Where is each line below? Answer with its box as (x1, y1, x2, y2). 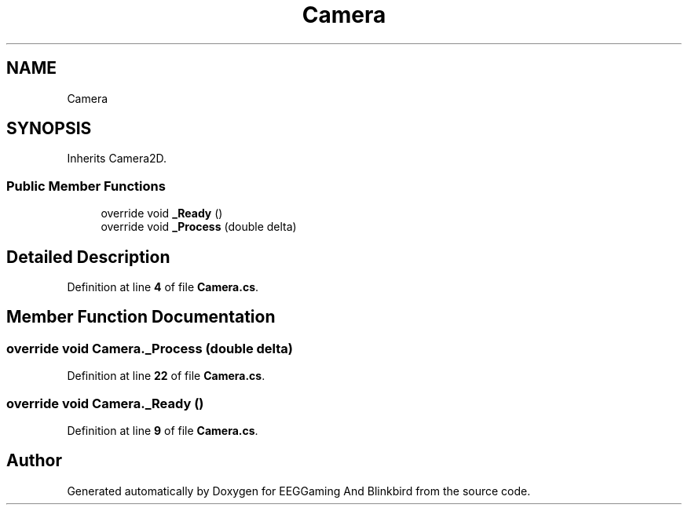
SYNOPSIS (6, 119, 92, 139)
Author (6, 451, 62, 471)
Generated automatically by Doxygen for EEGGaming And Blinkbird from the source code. (67, 484, 531, 498)
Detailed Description (6, 246, 170, 267)
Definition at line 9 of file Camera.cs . (67, 424, 258, 437)
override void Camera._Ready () (6, 395, 204, 411)
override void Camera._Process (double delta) (6, 340, 293, 356)
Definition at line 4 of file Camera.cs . (67, 280, 259, 294)
